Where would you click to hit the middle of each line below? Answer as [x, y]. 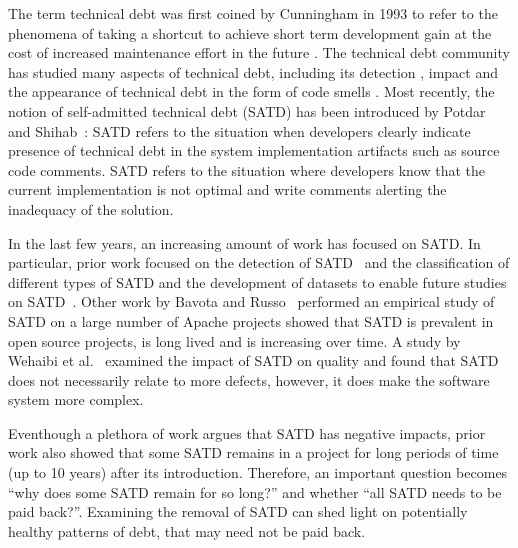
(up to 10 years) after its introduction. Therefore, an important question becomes [258, 472]
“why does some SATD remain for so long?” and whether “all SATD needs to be [255, 491]
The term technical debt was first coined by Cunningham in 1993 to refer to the [253, 13]
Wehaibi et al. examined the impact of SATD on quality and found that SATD [253, 360]
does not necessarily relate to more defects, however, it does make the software [249, 379]
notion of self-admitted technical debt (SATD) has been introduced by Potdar [247, 110]
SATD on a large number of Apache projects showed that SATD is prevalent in [251, 320]
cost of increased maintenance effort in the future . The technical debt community [259, 52]
